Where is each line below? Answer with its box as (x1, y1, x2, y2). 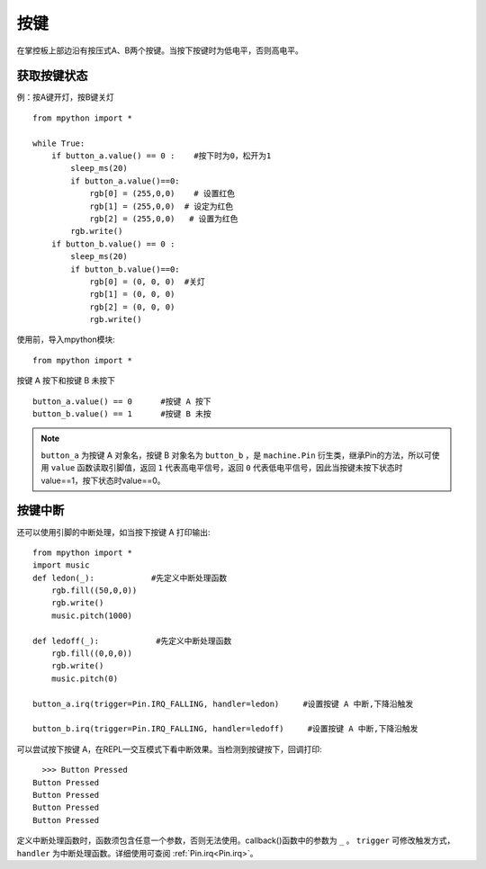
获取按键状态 (16, 68, 88, 84)
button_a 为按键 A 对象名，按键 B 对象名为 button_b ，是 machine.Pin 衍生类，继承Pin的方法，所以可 (40, 450, 432, 461)
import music (32, 560, 90, 570)
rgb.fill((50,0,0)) (50, 586, 138, 596)
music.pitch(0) (50, 673, 119, 684)
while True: (32, 138, 85, 148)
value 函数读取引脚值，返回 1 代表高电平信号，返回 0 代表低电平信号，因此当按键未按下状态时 (50, 462, 403, 473)
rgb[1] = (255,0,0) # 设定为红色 (89, 201, 234, 211)
